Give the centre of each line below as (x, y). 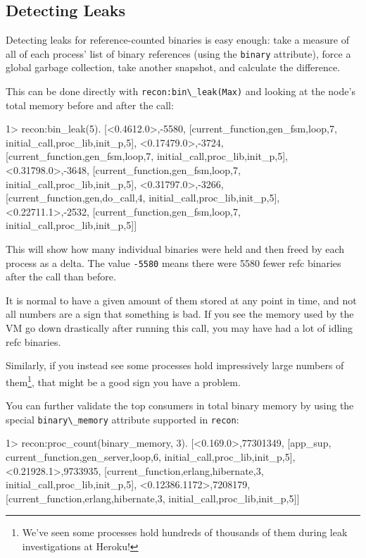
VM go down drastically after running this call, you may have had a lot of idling (179, 328)
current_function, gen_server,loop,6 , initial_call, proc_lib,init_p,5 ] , (151, 456)
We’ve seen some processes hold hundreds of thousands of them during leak (185, 532)
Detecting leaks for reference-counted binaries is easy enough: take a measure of (177, 40)
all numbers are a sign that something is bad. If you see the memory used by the (180, 314)
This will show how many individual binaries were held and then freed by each (175, 249)
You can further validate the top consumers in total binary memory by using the (180, 405)
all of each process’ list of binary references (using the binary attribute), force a (178, 53)
